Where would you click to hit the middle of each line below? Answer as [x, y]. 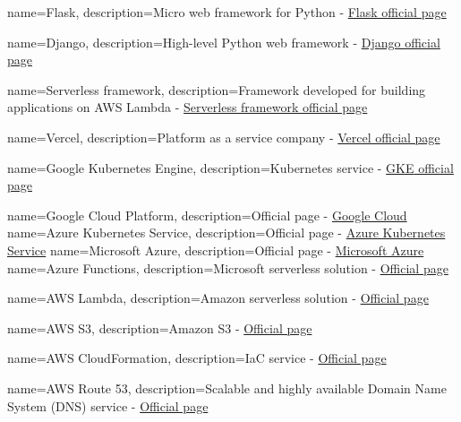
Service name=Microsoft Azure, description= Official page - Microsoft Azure [216, 250]
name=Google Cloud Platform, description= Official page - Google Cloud [207, 215]
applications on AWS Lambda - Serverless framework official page [188, 107]
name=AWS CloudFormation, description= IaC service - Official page [197, 358]
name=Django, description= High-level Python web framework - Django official [224, 42]
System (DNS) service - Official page [108, 405]
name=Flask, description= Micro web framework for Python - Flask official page [227, 12]
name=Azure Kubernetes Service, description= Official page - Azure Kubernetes [226, 233]
